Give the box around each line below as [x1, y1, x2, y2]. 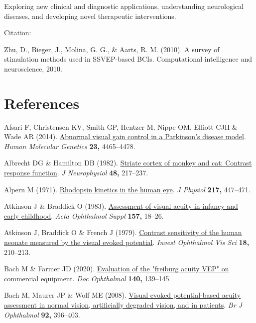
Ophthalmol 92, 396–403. [4, 309, 80, 320]
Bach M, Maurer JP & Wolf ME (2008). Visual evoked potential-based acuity [4, 290, 241, 300]
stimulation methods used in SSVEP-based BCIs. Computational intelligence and [4, 54, 252, 64]
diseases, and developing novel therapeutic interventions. [4, 10, 176, 21]
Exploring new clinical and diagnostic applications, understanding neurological [4, 1, 244, 11]
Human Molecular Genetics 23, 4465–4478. [4, 141, 135, 151]
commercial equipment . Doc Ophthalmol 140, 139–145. [4, 273, 171, 283]
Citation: [4, 27, 31, 38]
